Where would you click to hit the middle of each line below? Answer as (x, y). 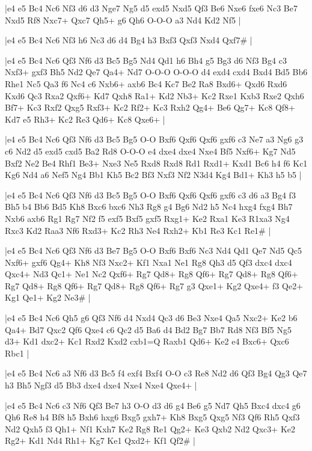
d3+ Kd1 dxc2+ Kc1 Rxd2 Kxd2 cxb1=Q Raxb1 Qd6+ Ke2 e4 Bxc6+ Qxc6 (147, 341)
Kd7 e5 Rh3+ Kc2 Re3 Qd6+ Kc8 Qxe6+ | (85, 119)
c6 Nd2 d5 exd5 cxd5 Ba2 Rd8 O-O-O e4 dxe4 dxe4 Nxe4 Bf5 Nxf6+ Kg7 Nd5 (150, 151)
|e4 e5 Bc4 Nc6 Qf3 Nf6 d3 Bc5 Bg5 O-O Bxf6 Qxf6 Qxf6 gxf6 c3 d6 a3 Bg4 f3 (150, 195)
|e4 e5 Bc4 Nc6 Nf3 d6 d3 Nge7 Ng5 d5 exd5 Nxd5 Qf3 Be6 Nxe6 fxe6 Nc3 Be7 (151, 8)
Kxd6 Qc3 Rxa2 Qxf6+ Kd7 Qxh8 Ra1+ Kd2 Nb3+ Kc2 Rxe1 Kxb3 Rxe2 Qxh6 (154, 95)
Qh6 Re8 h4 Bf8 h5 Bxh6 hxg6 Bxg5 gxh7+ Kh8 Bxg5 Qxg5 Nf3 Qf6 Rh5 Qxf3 (152, 417)
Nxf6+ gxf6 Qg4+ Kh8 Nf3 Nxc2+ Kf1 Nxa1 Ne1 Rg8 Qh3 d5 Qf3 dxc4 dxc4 (148, 262)
